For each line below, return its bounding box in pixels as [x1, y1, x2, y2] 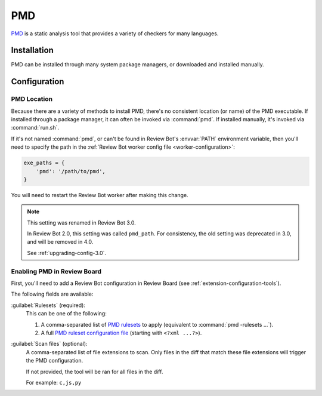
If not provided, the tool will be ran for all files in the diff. [26, 368, 163, 375]
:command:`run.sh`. [11, 124, 60, 131]
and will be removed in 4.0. [27, 238, 94, 245]
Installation [11, 45, 54, 56]
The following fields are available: [11, 290, 94, 298]
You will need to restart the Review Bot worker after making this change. [11, 191, 188, 198]
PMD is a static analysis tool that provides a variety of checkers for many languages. [11, 30, 219, 37]
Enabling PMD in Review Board [11, 267, 101, 275]
